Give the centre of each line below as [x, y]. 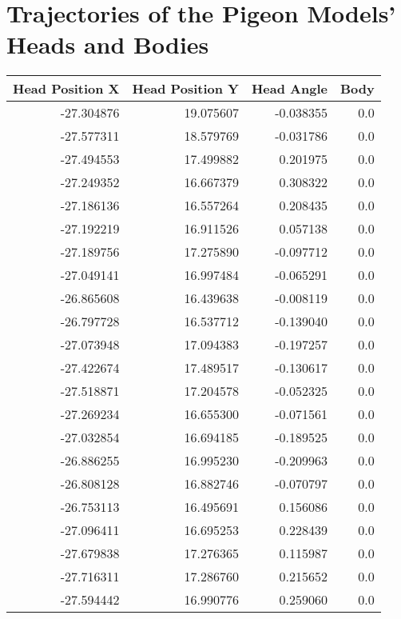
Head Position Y [185, 89]
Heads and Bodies [108, 44]
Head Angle [289, 89]
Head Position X [66, 89]
